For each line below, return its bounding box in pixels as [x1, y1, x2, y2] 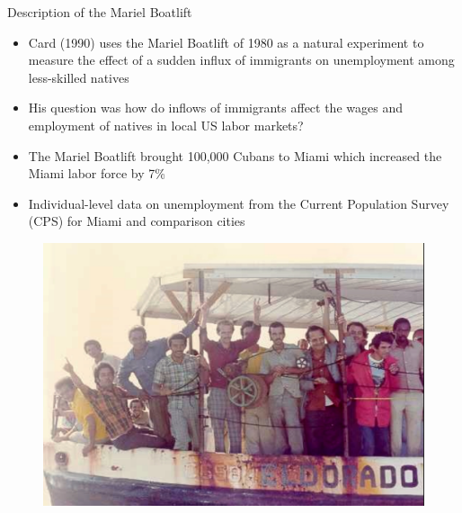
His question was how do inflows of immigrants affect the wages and [28, 98, 403, 117]
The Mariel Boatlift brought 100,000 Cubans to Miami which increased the [28, 146, 442, 165]
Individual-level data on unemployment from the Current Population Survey [28, 193, 449, 212]
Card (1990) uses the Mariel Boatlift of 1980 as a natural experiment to [28, 32, 424, 51]
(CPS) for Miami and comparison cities [28, 211, 245, 230]
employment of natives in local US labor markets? [28, 115, 304, 134]
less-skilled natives [28, 67, 129, 86]
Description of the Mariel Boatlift [7, 3, 192, 21]
